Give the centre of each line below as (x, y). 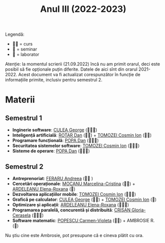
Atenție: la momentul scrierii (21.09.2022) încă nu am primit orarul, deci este (82, 64)
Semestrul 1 (24, 118)
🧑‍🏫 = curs (23, 44)
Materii (20, 100)
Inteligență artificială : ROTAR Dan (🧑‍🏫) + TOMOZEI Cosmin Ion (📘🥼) (82, 135)
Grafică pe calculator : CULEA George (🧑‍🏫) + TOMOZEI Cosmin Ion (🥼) (84, 199)
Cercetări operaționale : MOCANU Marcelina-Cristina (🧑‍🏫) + (74, 184)
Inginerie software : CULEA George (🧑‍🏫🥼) (55, 130)
